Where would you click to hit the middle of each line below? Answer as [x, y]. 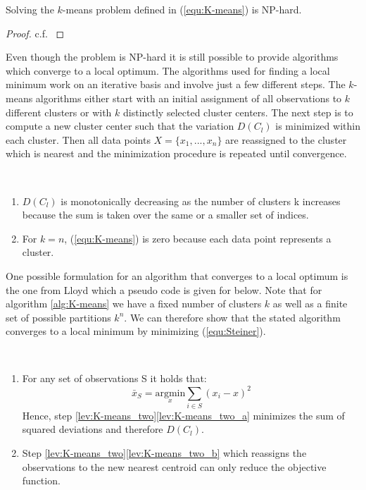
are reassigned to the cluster [286, 139]
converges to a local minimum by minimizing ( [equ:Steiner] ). [136, 331]
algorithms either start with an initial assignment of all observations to [189, 98]
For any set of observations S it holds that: [114, 378]
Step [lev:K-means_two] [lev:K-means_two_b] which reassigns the [164, 453]
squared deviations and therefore [93, 429]
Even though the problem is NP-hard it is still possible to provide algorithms [172, 57]
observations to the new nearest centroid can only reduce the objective [174, 466]
